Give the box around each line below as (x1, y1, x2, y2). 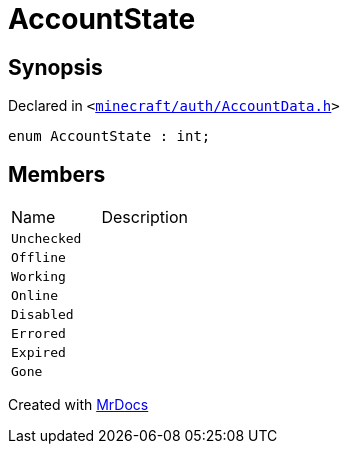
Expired (11, 345, 66, 361)
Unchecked (11, 231, 82, 247)
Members (8, 161, 106, 187)
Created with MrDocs (8, 396, 149, 414)
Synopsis (8, 54, 103, 80)
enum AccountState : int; (8, 128, 211, 145)
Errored (11, 326, 66, 342)
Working (11, 269, 66, 285)
